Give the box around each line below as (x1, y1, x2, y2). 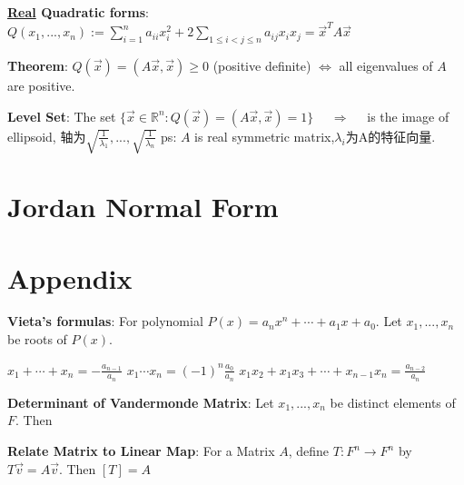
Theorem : (7, 56, 68, 75)
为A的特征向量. (345, 126, 436, 145)
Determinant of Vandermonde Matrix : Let (7, 392, 274, 411)
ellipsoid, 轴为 (7, 126, 86, 145)
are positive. (7, 76, 75, 95)
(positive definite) (212, 56, 311, 75)
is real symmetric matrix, (194, 126, 335, 145)
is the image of (367, 106, 449, 125)
